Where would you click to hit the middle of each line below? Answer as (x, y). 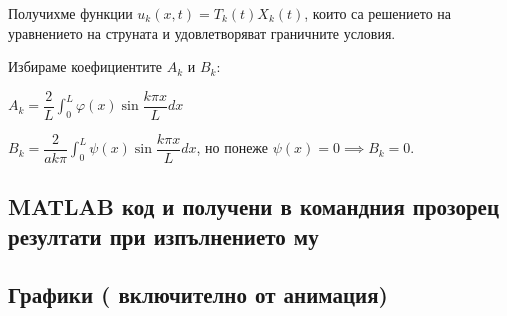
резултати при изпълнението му (163, 235)
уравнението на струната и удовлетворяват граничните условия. (202, 32)
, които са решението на (378, 13)
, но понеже (232, 147)
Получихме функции (70, 13)
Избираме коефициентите (85, 66)
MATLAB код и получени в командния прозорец (253, 206)
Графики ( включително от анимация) (198, 294)
